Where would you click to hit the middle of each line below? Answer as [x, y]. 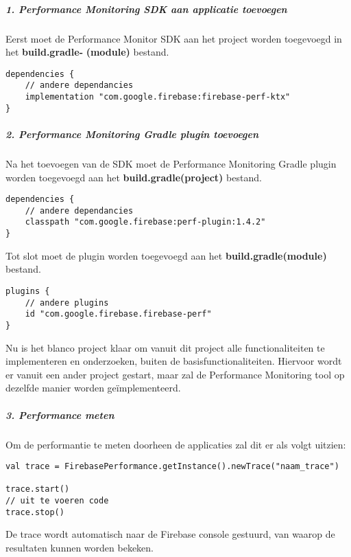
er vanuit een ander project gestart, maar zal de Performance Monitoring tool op [175, 374]
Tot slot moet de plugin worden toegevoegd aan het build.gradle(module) [166, 255]
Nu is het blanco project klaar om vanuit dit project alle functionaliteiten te [165, 347]
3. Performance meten [60, 414]
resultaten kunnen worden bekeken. [80, 547]
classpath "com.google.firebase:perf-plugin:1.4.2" [145, 222]
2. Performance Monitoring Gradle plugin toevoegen [132, 134]
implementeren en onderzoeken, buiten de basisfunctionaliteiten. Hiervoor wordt [174, 361]
